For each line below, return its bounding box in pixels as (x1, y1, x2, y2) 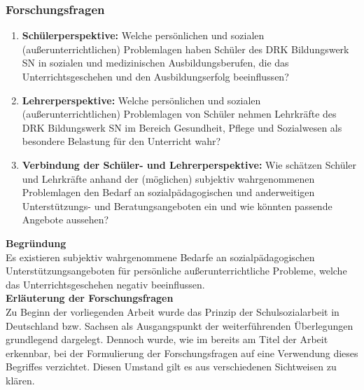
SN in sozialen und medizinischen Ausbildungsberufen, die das (22, 55, 289, 70)
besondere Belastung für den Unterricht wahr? (22, 134, 221, 148)
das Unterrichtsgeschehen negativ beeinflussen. (6, 277, 205, 291)
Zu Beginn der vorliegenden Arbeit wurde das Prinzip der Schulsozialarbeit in (6, 304, 339, 319)
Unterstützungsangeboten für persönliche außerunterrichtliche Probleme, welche (6, 263, 347, 278)
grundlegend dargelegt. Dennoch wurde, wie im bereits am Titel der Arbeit (6, 332, 328, 347)
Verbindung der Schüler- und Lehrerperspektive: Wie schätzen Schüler (22, 157, 357, 172)
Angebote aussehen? (22, 212, 109, 227)
